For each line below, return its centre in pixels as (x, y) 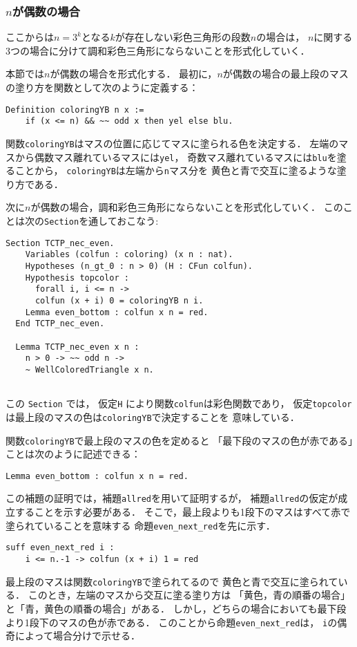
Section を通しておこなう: (102, 221)
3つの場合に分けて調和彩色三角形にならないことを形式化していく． (158, 50)
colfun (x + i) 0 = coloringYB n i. (119, 301)
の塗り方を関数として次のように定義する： (102, 87)
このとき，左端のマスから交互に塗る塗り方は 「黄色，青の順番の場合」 (189, 595)
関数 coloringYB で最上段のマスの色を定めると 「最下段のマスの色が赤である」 (180, 440)
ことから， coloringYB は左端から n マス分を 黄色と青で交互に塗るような (176, 170)
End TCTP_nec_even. (60, 324)
